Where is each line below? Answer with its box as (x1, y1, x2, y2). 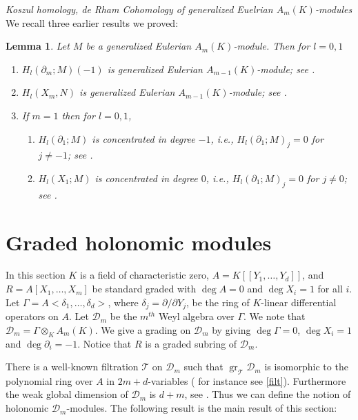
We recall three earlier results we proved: (6, 15, 179, 30)
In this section (6, 268, 66, 282)
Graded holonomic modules (6, 228, 272, 256)
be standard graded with (92, 281, 197, 296)
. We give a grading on (95, 322, 191, 337)
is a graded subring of (145, 336, 237, 350)
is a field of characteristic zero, (80, 268, 210, 282)
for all (317, 281, 343, 296)
